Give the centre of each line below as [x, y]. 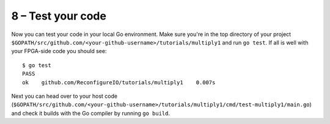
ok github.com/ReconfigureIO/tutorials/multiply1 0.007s [119, 82]
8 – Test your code [59, 16]
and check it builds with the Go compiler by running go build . [91, 113]
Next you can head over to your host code [64, 96]
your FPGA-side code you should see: [59, 51]
